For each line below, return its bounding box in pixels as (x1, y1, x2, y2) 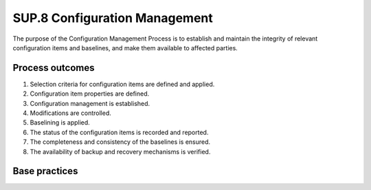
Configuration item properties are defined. (30, 89, 150, 98)
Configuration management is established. (30, 99, 150, 107)
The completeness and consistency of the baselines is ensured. (30, 138, 211, 146)
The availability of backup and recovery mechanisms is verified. (30, 147, 211, 156)
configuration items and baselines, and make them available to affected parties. (12, 43, 238, 52)
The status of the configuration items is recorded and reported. (30, 128, 209, 136)
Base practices (12, 165, 78, 177)
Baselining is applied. (30, 118, 91, 127)
